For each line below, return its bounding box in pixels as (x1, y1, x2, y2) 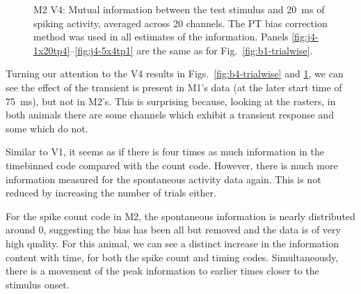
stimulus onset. (6, 277, 70, 291)
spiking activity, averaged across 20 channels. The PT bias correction (33, 15, 328, 30)
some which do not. (6, 121, 88, 135)
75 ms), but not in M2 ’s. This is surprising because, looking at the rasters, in (6, 93, 336, 108)
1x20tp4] (33, 42, 70, 57)
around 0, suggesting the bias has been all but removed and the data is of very (6, 222, 341, 237)
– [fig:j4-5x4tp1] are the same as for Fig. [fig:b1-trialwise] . (70, 42, 313, 57)
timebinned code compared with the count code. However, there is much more (6, 157, 338, 172)
